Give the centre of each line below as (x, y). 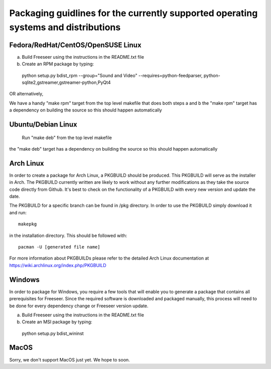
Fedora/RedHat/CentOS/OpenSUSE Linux (75, 45)
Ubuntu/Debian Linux (43, 125)
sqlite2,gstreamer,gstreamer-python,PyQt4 (66, 82)
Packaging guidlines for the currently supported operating (133, 13)
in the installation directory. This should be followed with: (68, 235)
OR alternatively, (26, 94)
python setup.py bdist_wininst (53, 333)
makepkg (28, 224)
